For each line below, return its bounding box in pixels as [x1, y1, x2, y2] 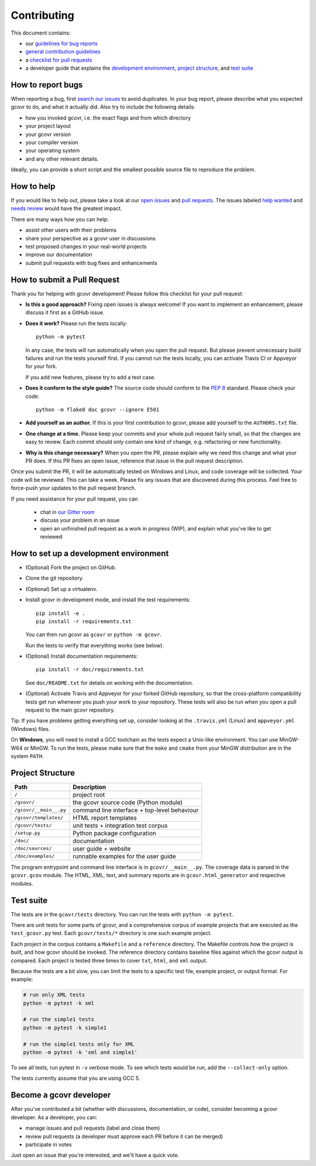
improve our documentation [25, 251, 93, 258]
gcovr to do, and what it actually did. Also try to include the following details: [11, 103, 195, 111]
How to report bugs [11, 80, 83, 90]
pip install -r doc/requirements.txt [36, 666, 145, 673]
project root [73, 790, 105, 798]
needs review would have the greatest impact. [11, 205, 122, 212]
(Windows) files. [11, 725, 50, 732]
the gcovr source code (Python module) [73, 798, 183, 806]
